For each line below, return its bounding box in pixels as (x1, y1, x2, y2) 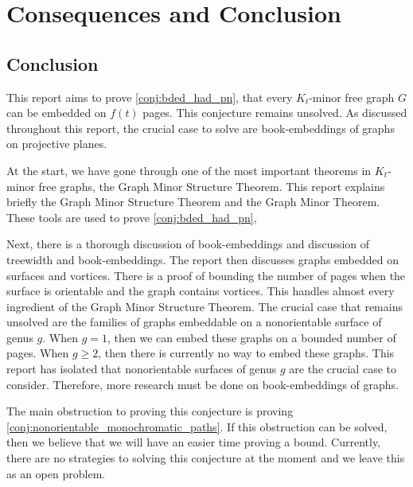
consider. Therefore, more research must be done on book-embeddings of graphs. (6, 376, 399, 392)
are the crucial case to (289, 360, 396, 377)
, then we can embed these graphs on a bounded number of (107, 329, 396, 345)
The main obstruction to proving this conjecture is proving (6, 403, 294, 419)
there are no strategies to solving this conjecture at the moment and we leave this (6, 450, 405, 466)
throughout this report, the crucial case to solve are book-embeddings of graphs (6, 119, 395, 136)
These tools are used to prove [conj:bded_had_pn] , (6, 208, 257, 225)
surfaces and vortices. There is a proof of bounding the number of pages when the (6, 267, 406, 283)
